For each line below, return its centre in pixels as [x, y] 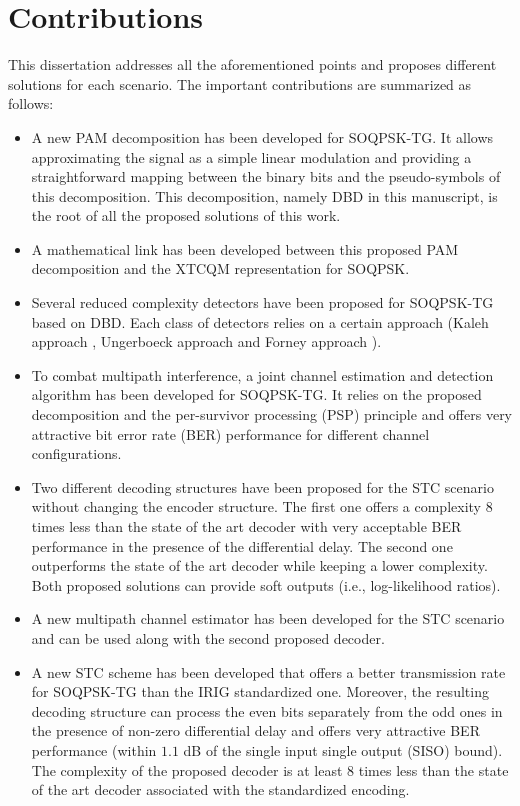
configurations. [76, 453]
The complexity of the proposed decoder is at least [187, 769]
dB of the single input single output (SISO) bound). [343, 749]
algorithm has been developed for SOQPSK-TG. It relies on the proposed [256, 394]
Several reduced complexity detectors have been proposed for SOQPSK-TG [262, 302]
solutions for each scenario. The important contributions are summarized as [240, 83]
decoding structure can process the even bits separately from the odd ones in [267, 710]
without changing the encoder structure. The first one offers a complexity [256, 506]
